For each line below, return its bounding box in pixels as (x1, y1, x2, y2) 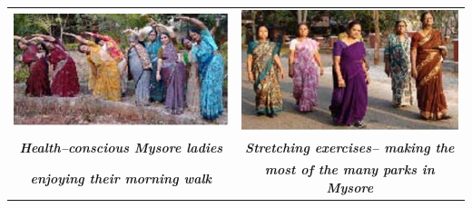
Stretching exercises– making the (245, 137, 455, 156)
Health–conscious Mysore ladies (19, 137, 223, 156)
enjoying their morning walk (30, 169, 212, 188)
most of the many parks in (264, 160, 435, 179)
